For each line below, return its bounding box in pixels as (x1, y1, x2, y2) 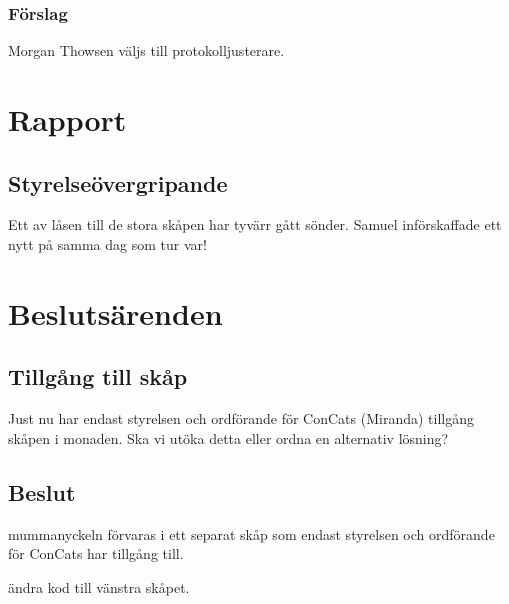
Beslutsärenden (8, 292, 223, 333)
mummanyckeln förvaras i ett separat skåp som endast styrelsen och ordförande (8, 523, 495, 544)
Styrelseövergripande (8, 167, 228, 198)
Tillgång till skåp (8, 361, 188, 392)
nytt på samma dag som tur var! (8, 233, 207, 254)
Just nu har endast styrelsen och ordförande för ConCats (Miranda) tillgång (8, 408, 474, 429)
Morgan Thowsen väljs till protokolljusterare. (8, 40, 285, 61)
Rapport (8, 99, 127, 139)
